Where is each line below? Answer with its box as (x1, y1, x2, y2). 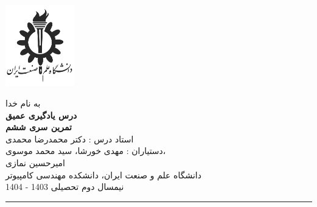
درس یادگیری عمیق (5, 108, 77, 121)
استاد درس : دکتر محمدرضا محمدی (5, 132, 134, 145)
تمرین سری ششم (5, 121, 72, 133)
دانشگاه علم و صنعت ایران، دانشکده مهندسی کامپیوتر (5, 168, 201, 181)
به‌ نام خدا (5, 97, 41, 110)
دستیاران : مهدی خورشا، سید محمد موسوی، (5, 144, 166, 157)
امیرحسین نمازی (5, 156, 65, 169)
